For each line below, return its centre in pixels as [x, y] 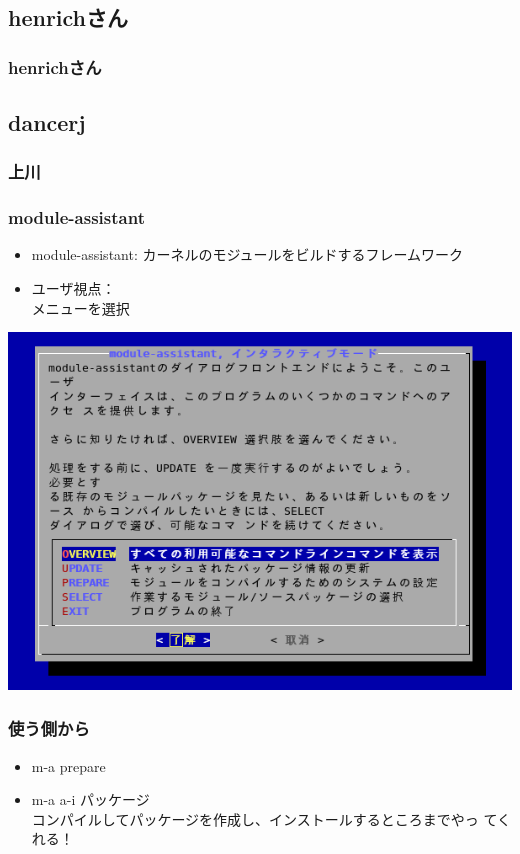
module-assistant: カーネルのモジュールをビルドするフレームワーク [247, 254]
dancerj [47, 122]
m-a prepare [68, 765]
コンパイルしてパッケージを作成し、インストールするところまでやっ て [264, 818]
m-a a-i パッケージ [90, 799]
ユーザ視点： [73, 288]
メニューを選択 [80, 307]
